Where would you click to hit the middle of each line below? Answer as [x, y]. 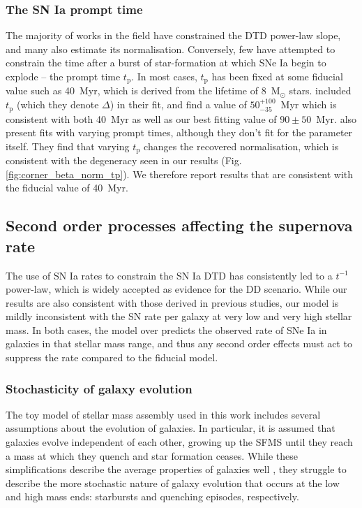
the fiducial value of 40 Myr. [67, 188]
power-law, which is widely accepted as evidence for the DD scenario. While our [176, 289]
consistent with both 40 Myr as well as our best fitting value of [141, 118]
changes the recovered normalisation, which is [241, 146]
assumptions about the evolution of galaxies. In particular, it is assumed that [171, 428]
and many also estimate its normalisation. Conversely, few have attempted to [171, 49]
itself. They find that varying [68, 146]
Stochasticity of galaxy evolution [99, 388]
